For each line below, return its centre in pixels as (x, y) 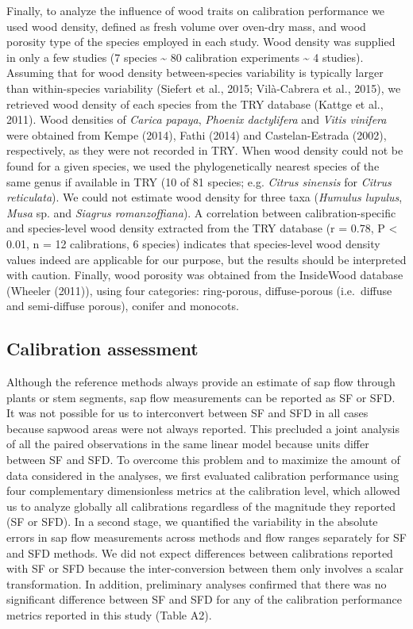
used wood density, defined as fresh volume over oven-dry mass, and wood (186, 26)
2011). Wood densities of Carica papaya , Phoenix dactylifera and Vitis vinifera (197, 119)
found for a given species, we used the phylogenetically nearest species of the (193, 165)
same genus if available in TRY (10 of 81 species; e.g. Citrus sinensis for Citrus (199, 181)
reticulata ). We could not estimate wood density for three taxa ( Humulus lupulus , (205, 197)
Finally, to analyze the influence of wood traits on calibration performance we (196, 10)
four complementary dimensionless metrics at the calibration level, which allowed (203, 491)
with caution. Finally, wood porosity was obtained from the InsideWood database (205, 275)
